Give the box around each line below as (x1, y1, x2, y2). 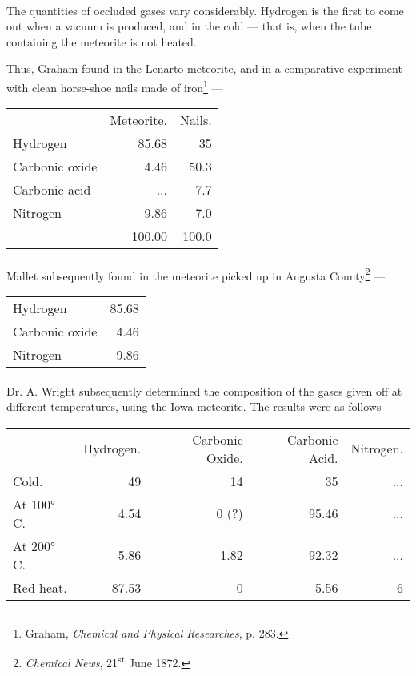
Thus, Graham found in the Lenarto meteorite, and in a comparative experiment (6, 60, 402, 77)
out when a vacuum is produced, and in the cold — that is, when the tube (6, 18, 372, 34)
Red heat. (13, 577, 67, 597)
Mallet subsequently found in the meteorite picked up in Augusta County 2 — (6, 264, 386, 284)
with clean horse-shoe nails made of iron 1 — (6, 76, 223, 95)
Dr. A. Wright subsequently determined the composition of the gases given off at (6, 382, 402, 399)
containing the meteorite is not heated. (6, 33, 197, 50)
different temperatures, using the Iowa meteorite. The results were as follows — (6, 398, 397, 415)
